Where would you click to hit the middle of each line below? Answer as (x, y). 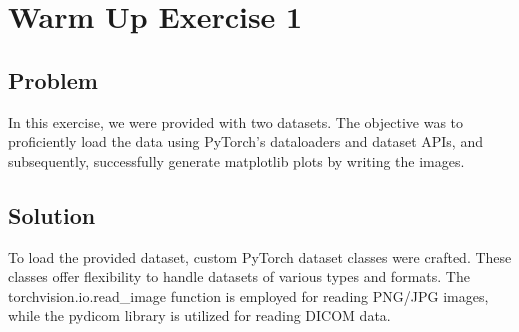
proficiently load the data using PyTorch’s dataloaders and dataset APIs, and (245, 141)
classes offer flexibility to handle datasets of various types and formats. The (239, 276)
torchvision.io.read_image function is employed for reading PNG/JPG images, (248, 295)
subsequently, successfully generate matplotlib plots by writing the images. (236, 160)
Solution (52, 214)
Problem (53, 79)
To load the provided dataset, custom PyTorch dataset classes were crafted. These (260, 256)
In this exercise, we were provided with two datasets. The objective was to (236, 121)
